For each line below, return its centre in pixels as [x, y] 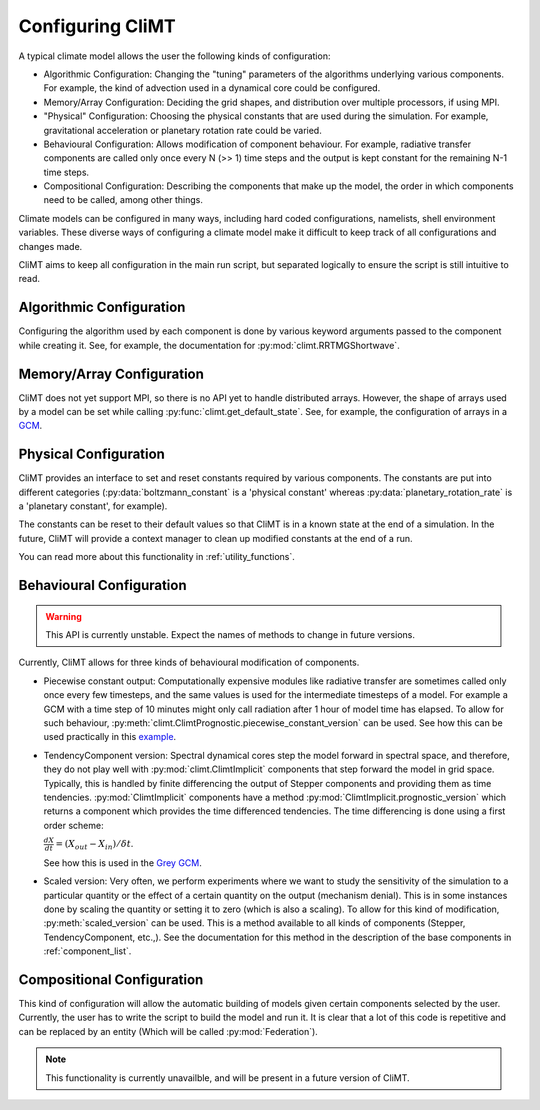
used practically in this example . [110, 737]
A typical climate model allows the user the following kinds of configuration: [174, 56]
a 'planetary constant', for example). [93, 506]
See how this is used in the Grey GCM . [122, 862]
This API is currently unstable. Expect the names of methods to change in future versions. [230, 635]
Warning [63, 616]
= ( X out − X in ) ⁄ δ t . [94, 845]
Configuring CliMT [97, 26]
